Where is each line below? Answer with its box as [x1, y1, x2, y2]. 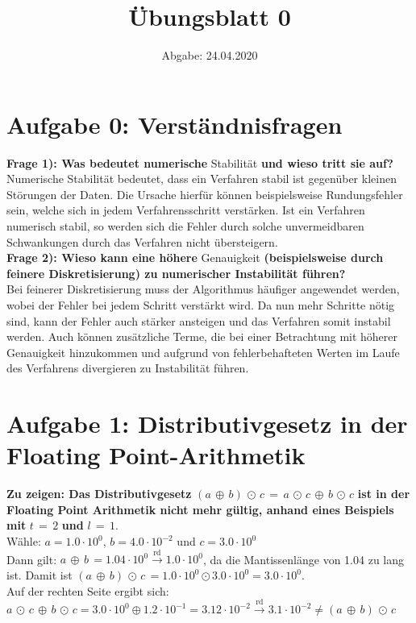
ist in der [357, 485, 410, 502]
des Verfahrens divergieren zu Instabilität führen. [6, 359, 249, 376]
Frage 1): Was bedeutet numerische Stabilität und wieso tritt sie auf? [6, 154, 393, 171]
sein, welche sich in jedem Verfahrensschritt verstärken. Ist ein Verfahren [6, 201, 365, 218]
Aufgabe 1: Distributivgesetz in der [6, 407, 408, 440]
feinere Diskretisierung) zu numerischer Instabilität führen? [6, 264, 346, 281]
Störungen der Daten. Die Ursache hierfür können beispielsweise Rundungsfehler [6, 185, 403, 202]
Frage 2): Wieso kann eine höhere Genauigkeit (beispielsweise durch [6, 249, 384, 266]
